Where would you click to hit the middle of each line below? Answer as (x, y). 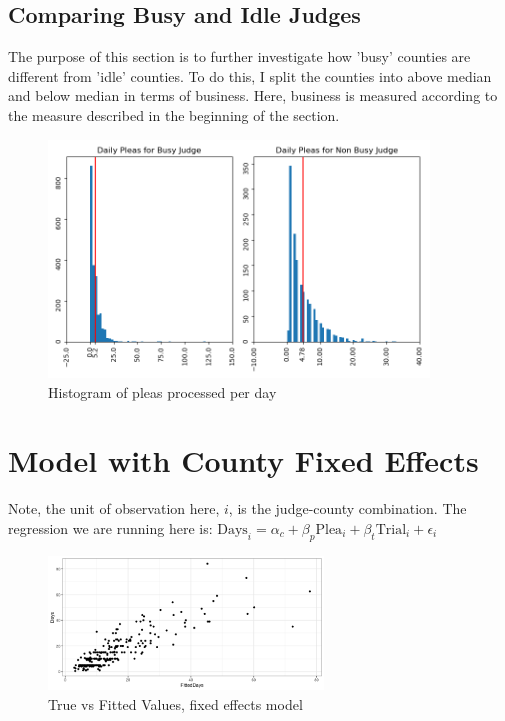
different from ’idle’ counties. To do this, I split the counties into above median (250, 75)
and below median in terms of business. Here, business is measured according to (253, 95)
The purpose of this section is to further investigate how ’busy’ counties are (239, 56)
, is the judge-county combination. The (347, 508)
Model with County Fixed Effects (243, 460)
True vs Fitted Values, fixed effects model (175, 703)
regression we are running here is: (110, 527)
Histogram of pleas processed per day (162, 391)
